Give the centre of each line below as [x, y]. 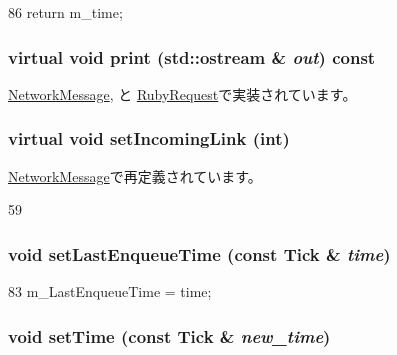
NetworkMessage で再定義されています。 [135, 175]
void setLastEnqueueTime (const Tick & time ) [199, 253]
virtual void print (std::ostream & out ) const [192, 56]
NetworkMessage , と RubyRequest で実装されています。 [182, 93]
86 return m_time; [65, 12]
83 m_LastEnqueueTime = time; [110, 291]
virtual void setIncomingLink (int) [149, 138]
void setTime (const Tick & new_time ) [169, 335]
